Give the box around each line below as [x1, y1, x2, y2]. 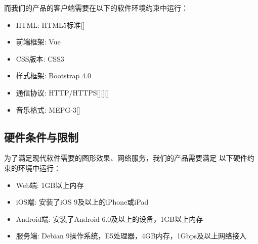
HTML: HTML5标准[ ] [16, 19, 85, 30]
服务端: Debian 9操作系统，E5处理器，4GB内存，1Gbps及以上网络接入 [16, 230, 246, 241]
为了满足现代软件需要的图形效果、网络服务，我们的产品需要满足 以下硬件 [4, 153, 247, 163]
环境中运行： [18, 162, 61, 173]
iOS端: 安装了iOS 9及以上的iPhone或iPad [16, 197, 149, 207]
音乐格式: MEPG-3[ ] [16, 104, 80, 115]
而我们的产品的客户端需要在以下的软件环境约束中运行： [4, 3, 188, 13]
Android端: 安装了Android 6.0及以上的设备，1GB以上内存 [16, 213, 203, 224]
